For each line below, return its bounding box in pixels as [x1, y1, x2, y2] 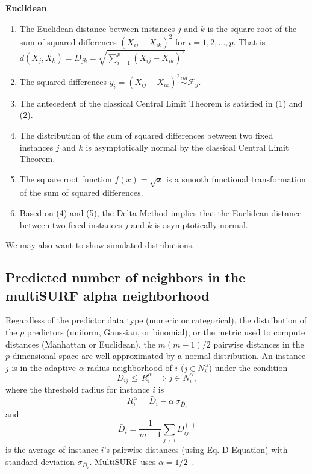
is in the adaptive [11, 361, 76, 373]
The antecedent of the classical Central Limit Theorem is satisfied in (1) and [19, 96, 303, 109]
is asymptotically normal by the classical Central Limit [86, 140, 289, 153]
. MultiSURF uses [89, 455, 156, 467]
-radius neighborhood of [84, 361, 172, 373]
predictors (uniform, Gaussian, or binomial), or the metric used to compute [27, 326, 305, 338]
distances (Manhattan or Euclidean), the [5, 337, 155, 350]
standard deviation [5, 455, 75, 467]
